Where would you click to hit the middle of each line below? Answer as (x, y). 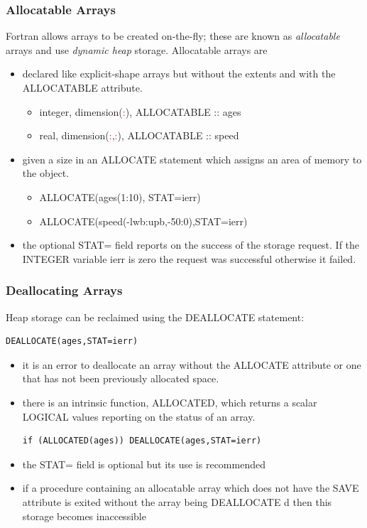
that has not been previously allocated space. (121, 378)
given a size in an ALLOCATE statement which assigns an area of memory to (192, 159)
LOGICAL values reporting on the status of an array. (139, 416)
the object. (46, 173)
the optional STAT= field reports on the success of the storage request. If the (191, 245)
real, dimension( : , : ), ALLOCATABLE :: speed (139, 135)
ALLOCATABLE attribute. (82, 87)
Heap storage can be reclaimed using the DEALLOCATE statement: (155, 317)
